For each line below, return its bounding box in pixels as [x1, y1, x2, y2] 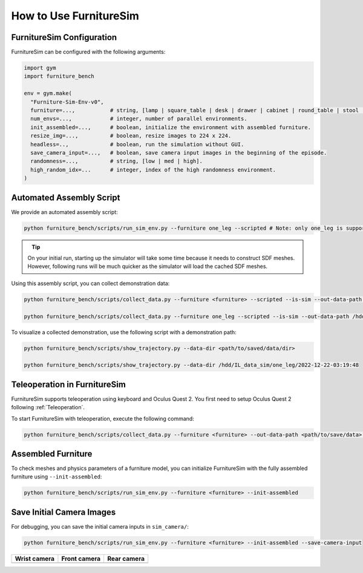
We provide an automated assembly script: [11, 208, 118, 215]
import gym [24, 64, 56, 72]
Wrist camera [15, 554, 54, 563]
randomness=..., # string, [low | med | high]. [30, 158, 203, 165]
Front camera [61, 554, 101, 563]
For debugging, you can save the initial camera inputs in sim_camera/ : [11, 523, 189, 530]
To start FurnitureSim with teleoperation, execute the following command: [11, 415, 195, 422]
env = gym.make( [24, 90, 73, 97]
